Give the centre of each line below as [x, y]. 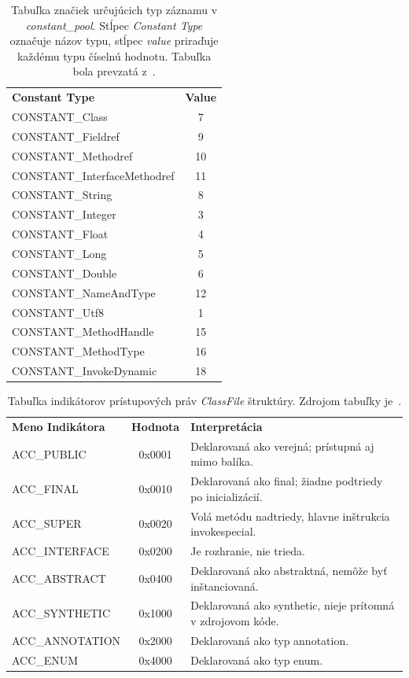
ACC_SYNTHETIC [61, 613]
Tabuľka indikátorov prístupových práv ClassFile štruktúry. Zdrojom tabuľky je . [204, 401]
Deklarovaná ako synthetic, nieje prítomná [293, 605]
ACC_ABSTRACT [59, 578]
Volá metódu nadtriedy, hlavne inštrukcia [290, 516]
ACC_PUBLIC [49, 453]
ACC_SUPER [47, 523]
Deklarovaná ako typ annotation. [270, 640]
